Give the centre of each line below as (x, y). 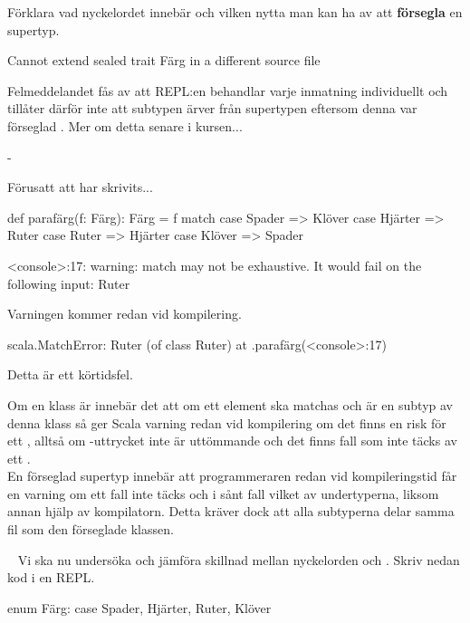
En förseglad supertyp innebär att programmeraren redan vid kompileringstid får (232, 476)
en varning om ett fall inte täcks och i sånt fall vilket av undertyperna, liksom (223, 493)
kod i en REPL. (51, 577)
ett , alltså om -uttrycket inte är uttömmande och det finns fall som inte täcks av (232, 441)
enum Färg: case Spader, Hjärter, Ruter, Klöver (139, 607)
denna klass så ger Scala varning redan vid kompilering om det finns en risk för (227, 422)
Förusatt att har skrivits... (80, 187)
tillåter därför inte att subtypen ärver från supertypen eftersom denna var (212, 108)
